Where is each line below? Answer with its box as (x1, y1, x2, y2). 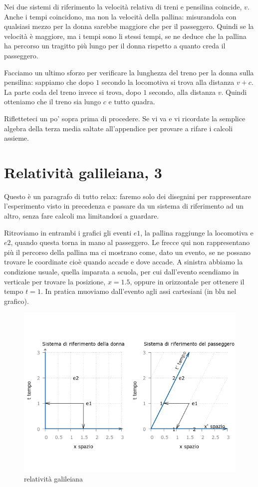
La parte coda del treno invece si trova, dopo (4, 86, 141, 97)
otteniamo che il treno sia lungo (4, 96, 101, 107)
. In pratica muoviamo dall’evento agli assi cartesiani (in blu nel (40, 286, 237, 296)
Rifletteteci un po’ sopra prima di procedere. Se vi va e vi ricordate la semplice (4, 113, 246, 123)
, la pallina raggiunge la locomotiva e (140, 227, 254, 238)
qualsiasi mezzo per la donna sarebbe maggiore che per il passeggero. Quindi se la (4, 21, 254, 31)
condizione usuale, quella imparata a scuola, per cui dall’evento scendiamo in (4, 266, 239, 276)
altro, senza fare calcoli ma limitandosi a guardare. (4, 211, 159, 221)
